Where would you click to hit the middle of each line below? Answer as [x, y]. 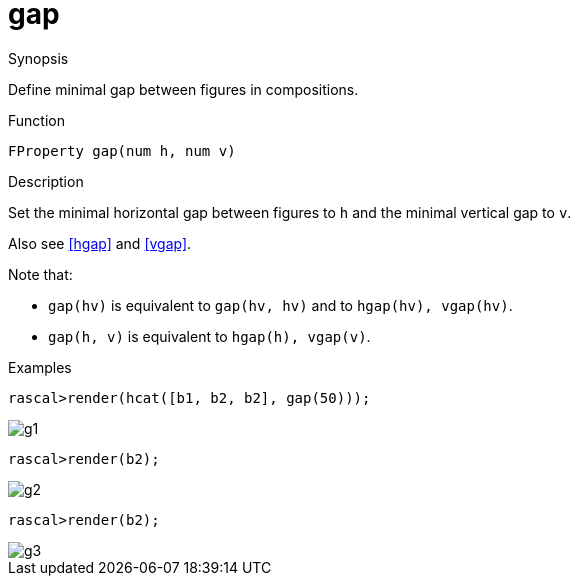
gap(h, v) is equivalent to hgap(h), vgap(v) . [209, 336]
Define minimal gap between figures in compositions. [183, 89]
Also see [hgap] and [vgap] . [100, 243]
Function [36, 120]
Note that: [40, 274]
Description [46, 181]
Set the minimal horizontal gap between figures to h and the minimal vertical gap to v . [290, 212]
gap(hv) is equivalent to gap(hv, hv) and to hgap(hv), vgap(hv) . [280, 305]
